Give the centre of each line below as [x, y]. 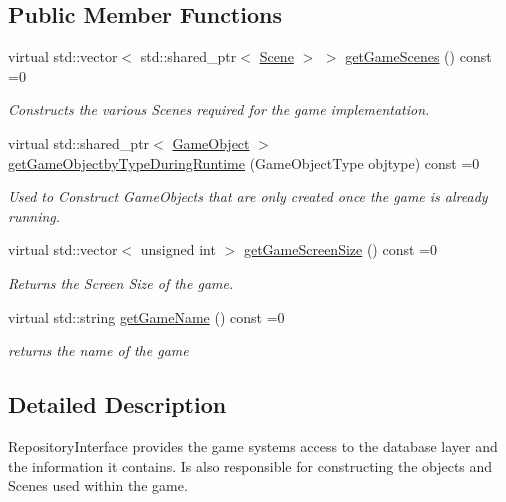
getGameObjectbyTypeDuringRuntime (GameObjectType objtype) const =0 [244, 162]
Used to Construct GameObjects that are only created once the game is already [248, 196]
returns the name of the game [98, 350]
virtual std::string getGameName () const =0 [146, 316]
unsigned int [178, 249]
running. [34, 215]
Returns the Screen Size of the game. [121, 282]
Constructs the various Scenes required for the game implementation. [219, 109]
